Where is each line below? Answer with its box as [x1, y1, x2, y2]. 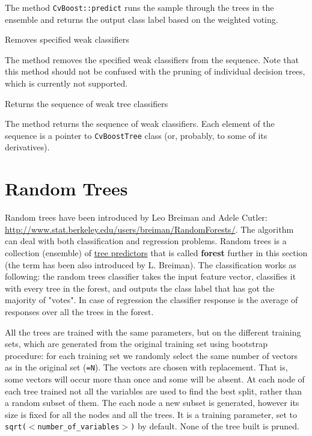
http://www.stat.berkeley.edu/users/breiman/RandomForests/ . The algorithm [5, 223, 294, 235]
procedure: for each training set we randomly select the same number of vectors [5, 349, 298, 361]
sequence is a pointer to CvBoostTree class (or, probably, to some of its [5, 129, 268, 141]
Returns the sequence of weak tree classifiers [5, 97, 168, 109]
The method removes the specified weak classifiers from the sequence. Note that [5, 53, 299, 66]
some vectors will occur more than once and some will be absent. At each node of [5, 372, 305, 385]
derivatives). [5, 141, 50, 153]
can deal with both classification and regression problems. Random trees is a [5, 235, 287, 247]
